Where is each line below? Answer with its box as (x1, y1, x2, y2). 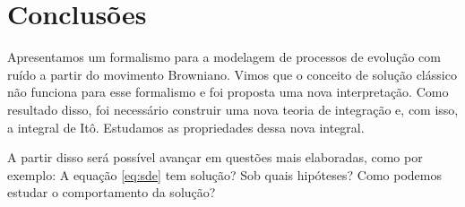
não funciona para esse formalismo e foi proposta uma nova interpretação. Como (7, 82, 449, 101)
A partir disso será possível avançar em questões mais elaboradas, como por (7, 148, 423, 167)
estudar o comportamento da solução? (7, 183, 216, 202)
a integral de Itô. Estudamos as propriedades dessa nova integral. (7, 117, 365, 136)
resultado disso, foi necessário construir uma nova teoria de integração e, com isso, (7, 99, 459, 118)
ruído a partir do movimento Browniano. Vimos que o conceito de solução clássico (7, 65, 457, 83)
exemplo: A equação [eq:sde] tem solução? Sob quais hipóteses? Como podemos (7, 165, 442, 184)
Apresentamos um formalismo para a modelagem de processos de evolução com (7, 47, 441, 66)
